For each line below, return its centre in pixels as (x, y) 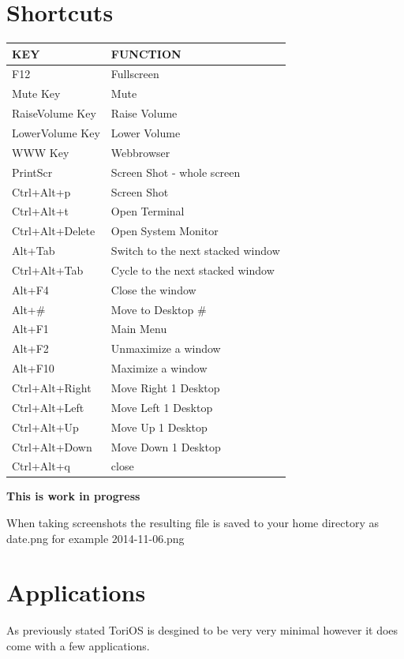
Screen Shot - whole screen (176, 172)
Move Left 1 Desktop (162, 407)
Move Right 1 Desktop (165, 387)
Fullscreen (135, 74)
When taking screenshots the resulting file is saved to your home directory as (193, 523)
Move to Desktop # (159, 309)
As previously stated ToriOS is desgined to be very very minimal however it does (202, 630)
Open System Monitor (165, 231)
